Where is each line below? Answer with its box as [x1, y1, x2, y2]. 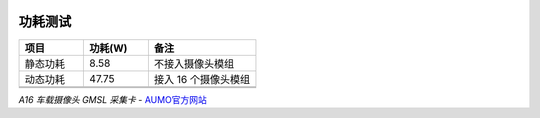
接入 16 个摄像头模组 [153, 72, 250, 86]
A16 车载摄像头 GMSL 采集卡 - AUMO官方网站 [18, 93, 207, 105]
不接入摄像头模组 [153, 56, 235, 70]
